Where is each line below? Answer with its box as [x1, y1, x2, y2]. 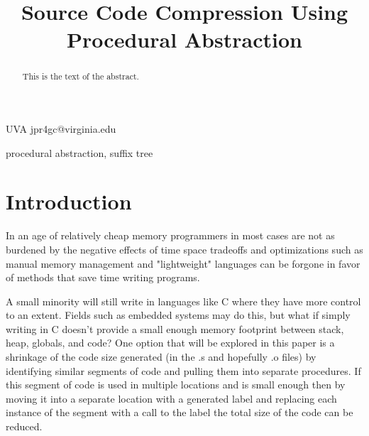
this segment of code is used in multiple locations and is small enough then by [6, 377, 346, 392]
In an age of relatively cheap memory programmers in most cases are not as [6, 228, 335, 243]
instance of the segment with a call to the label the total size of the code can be [6, 405, 353, 420]
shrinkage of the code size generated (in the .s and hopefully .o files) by [6, 349, 316, 364]
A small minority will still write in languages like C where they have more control [6, 293, 361, 308]
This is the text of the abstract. [22, 70, 139, 82]
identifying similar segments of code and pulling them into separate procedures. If [6, 363, 361, 378]
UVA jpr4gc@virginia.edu [6, 121, 116, 136]
